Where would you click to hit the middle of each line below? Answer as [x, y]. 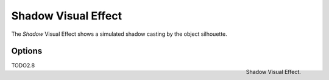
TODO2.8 [23, 65]
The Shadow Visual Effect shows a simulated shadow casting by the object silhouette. [119, 34]
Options [27, 51]
